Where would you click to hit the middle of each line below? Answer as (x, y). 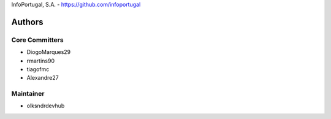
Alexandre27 (43, 78)
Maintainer (28, 94)
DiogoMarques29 (49, 52)
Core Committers (37, 40)
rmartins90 (41, 61)
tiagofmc (38, 69)
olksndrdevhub (46, 106)
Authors (27, 22)
